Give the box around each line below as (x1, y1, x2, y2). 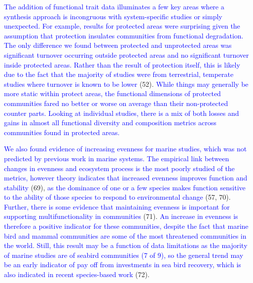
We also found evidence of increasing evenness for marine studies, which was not (4, 143, 247, 154)
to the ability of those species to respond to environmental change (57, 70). (4, 192, 231, 202)
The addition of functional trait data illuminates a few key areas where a (4, 1, 224, 11)
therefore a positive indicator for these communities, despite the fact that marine (4, 221, 249, 231)
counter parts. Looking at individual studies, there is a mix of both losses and (4, 107, 239, 118)
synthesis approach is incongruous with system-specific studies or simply (4, 11, 222, 21)
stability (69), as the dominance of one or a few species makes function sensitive (4, 182, 246, 192)
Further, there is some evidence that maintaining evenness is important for (4, 201, 230, 212)
